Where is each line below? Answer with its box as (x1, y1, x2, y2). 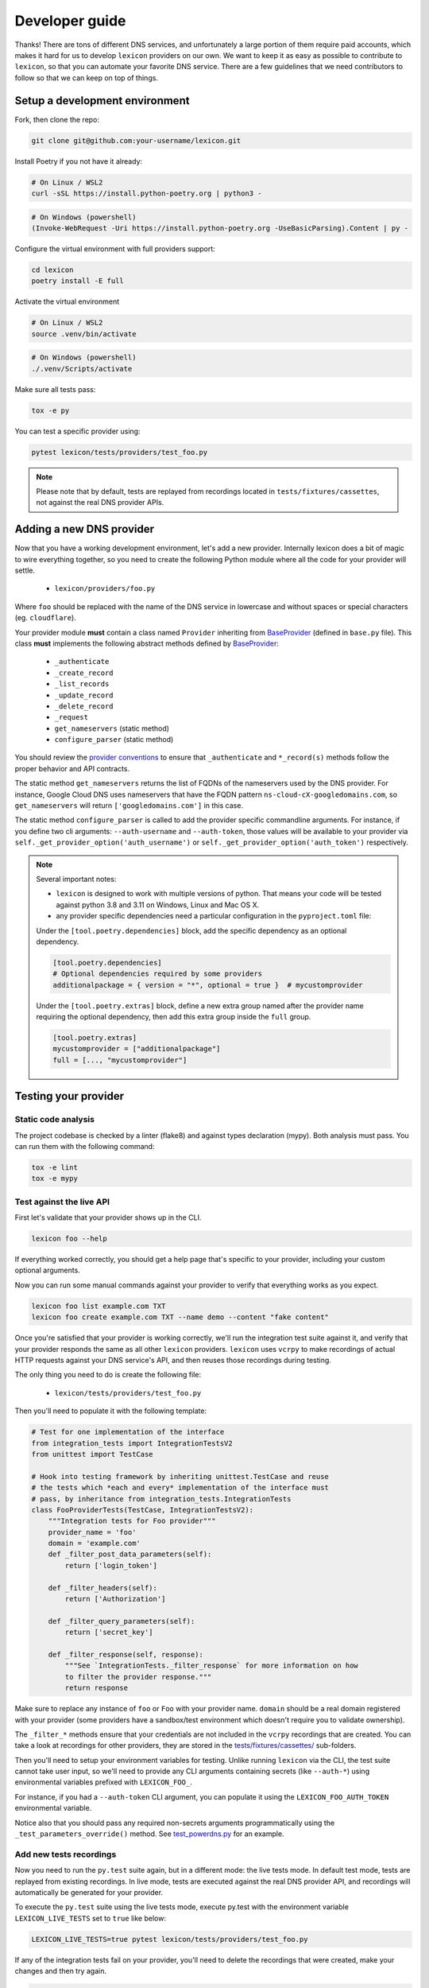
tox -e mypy (31, 1174, 79, 1183)
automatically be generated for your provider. (14, 1887, 163, 1897)
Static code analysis (14, 1114, 95, 1125)
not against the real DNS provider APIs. (36, 498, 164, 507)
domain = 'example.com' (48, 1539, 141, 1548)
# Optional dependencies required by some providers (52, 969, 263, 978)
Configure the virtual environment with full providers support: (14, 243, 216, 254)
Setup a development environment (14, 94, 190, 107)
